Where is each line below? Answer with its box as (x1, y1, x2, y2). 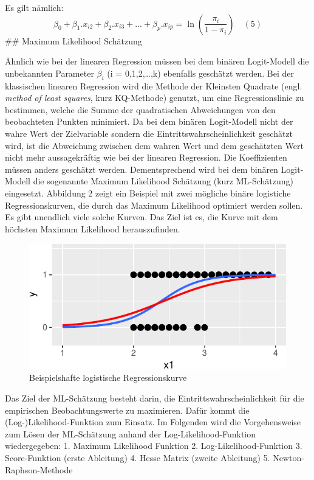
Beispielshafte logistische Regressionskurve (29, 371, 187, 384)
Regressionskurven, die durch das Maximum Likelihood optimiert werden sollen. (5, 198, 303, 211)
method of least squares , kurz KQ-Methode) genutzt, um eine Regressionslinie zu (5, 91, 304, 104)
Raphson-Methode (5, 463, 73, 476)
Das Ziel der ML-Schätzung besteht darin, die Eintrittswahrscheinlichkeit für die (5, 391, 304, 404)
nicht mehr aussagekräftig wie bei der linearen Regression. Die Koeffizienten (5, 151, 287, 164)
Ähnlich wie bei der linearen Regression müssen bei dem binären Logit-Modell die (5, 55, 309, 68)
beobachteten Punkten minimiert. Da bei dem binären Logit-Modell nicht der (5, 115, 293, 128)
